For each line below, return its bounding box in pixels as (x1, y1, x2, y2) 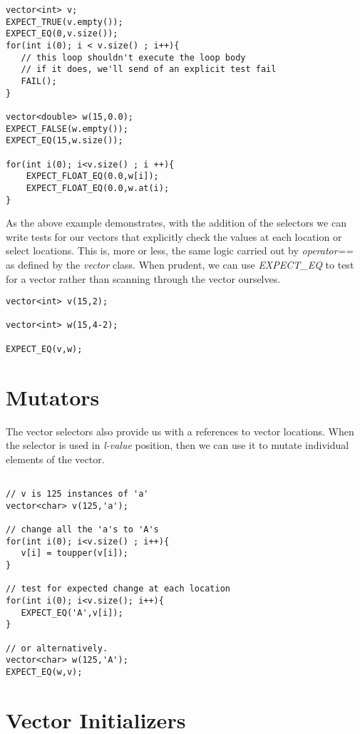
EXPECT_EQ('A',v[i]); (21, 607, 123, 618)
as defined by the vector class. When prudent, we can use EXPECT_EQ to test (6, 257, 354, 272)
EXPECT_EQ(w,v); (6, 666, 83, 677)
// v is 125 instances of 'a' (6, 488, 149, 499)
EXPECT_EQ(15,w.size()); (6, 135, 123, 146)
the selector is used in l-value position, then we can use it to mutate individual (6, 438, 349, 453)
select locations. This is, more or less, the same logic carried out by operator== (6, 243, 354, 258)
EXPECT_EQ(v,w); (6, 343, 83, 354)
